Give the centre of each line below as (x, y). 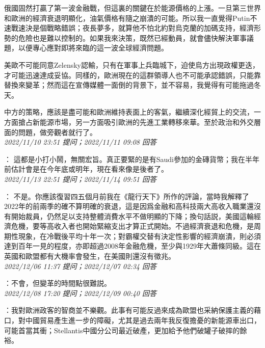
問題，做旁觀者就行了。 (57, 132)
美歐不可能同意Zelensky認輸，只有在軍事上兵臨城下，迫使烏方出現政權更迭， (132, 64)
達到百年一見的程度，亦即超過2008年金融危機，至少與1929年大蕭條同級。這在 (132, 246)
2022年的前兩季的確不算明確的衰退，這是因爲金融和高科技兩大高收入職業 (125, 206)
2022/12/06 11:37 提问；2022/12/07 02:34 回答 (80, 266)
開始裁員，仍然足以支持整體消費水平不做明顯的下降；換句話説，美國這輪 (132, 216)
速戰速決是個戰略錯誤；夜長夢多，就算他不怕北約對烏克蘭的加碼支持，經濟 (129, 28)
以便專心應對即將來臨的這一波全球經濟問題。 (93, 48)
